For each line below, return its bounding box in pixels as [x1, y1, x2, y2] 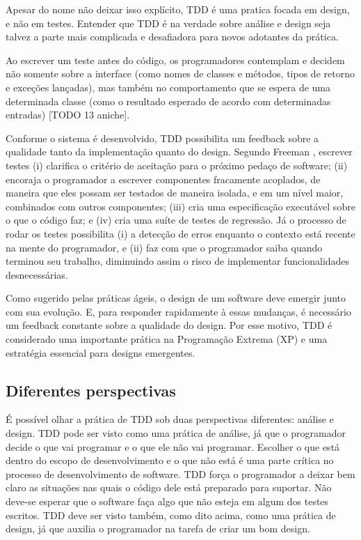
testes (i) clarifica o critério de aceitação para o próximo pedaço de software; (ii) [6, 157, 348, 172]
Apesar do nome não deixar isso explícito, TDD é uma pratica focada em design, [6, 2, 350, 16]
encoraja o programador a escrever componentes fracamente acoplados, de [6, 171, 321, 186]
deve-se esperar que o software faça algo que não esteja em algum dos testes [6, 494, 329, 509]
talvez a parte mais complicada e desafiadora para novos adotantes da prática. [6, 29, 339, 44]
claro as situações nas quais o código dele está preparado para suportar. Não [6, 480, 332, 495]
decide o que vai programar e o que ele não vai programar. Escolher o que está [6, 439, 340, 454]
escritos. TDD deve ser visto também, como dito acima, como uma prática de [6, 507, 336, 522]
